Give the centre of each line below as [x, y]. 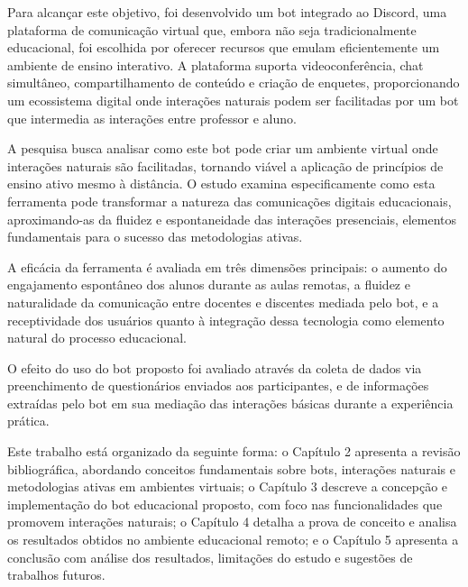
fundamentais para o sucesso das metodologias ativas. [155, 237]
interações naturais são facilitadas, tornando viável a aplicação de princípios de [225, 165]
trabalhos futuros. [56, 575]
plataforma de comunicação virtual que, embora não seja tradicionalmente [212, 29]
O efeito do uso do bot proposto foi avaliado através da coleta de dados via [215, 367]
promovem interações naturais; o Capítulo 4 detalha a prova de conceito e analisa [232, 522]
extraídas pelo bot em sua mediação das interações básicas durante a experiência [230, 403]
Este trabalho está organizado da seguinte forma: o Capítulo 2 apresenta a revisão [234, 451]
